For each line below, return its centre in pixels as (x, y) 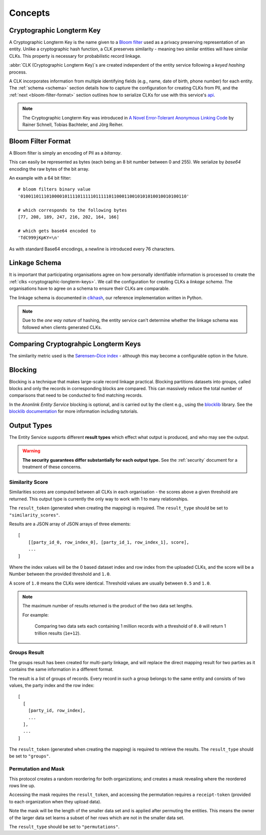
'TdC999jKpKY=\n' (39, 238)
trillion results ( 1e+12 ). (58, 633)
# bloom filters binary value (54, 189)
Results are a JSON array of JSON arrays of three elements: (70, 524)
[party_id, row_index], (57, 711)
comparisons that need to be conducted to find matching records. (76, 396)
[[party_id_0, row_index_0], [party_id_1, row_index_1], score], (109, 542)
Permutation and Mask (37, 769)
